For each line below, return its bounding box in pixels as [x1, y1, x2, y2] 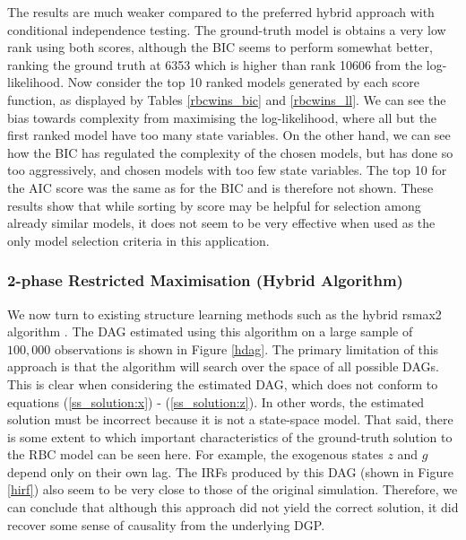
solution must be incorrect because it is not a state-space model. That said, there [7, 410, 453, 429]
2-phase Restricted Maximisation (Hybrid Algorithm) [7, 269, 403, 292]
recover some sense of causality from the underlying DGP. [7, 515, 325, 534]
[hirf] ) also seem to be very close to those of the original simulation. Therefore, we [7, 480, 458, 499]
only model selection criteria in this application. [7, 231, 270, 249]
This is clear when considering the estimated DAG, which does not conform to [7, 374, 438, 393]
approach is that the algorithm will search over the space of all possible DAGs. [7, 357, 439, 376]
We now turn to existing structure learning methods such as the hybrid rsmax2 [7, 304, 442, 323]
